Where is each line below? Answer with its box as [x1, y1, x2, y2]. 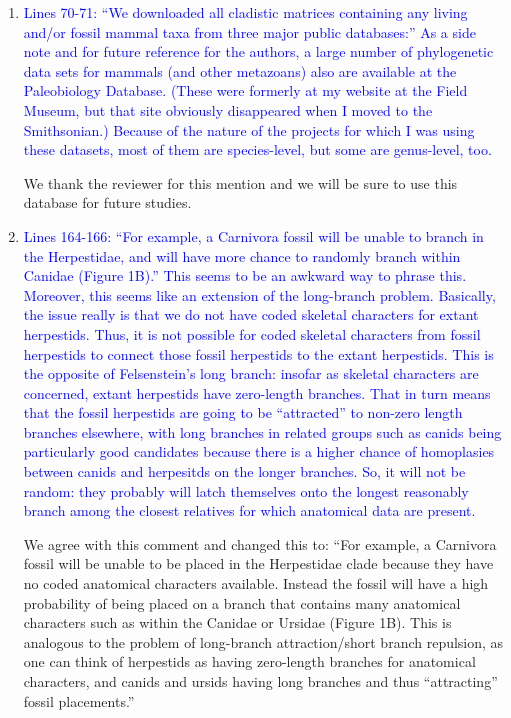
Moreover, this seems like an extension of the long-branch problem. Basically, [23, 284, 496, 305]
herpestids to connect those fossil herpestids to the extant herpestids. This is [23, 343, 494, 364]
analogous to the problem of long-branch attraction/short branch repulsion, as [23, 631, 504, 652]
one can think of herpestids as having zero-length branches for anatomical [23, 651, 476, 672]
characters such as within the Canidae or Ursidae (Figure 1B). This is [23, 612, 452, 633]
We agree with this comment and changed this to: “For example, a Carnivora [23, 533, 497, 554]
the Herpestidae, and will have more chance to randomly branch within [23, 245, 461, 266]
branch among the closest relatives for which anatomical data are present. [23, 500, 476, 521]
